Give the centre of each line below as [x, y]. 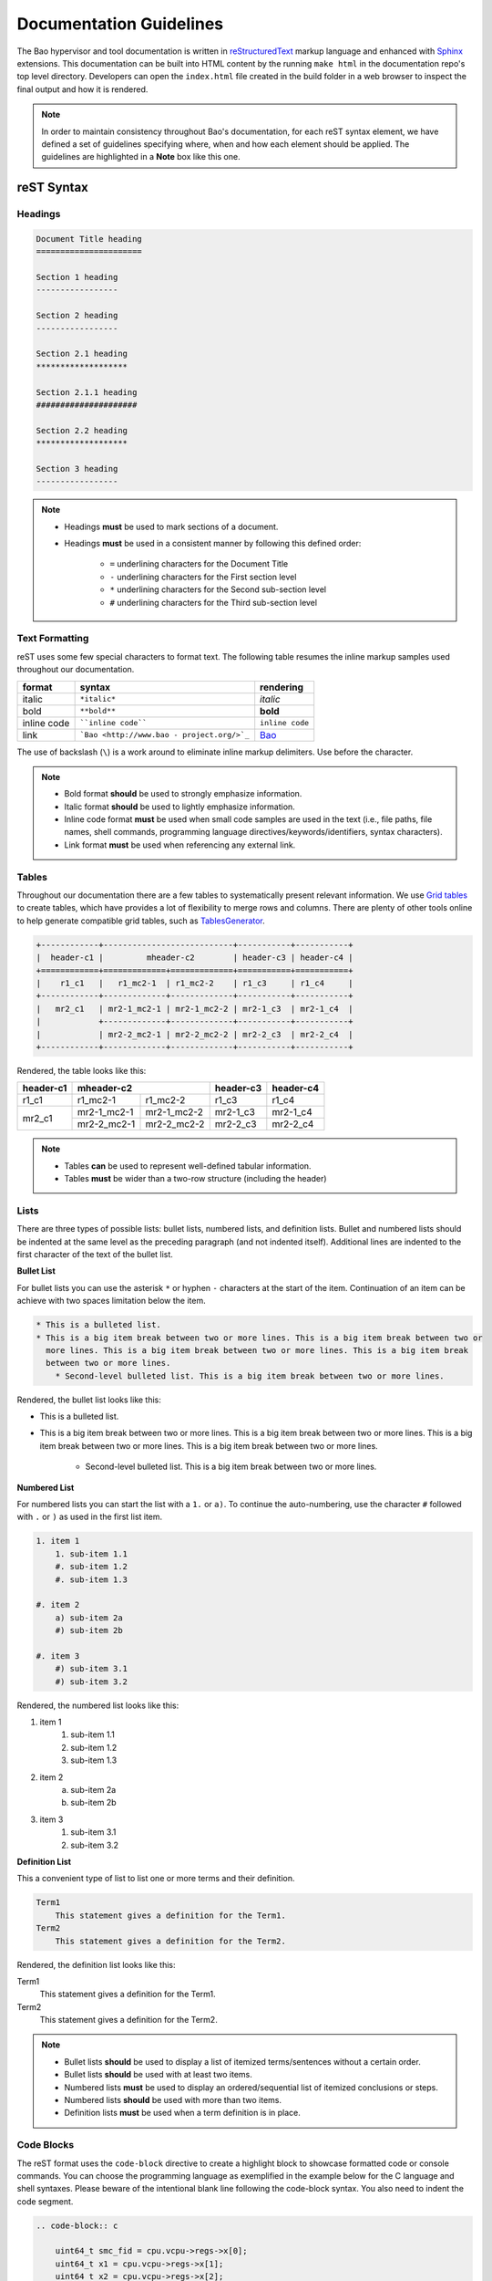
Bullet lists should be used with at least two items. [158, 2075]
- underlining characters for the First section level [203, 577]
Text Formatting [53, 639]
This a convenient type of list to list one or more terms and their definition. [156, 1879]
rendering [282, 687]
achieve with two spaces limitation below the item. [111, 1301]
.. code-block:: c [77, 2225]
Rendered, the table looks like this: [82, 1070]
